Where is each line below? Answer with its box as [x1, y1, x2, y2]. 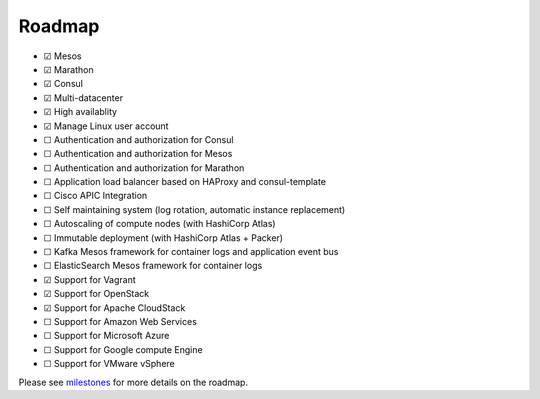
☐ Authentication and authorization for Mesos [43, 148, 233, 160]
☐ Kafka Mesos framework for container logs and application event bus [43, 246, 339, 258]
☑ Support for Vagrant [43, 273, 137, 285]
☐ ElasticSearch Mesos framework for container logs [43, 260, 263, 272]
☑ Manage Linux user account [43, 120, 169, 132]
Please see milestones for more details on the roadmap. [18, 376, 249, 388]
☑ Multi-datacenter [43, 91, 124, 104]
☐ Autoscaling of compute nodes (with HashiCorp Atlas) [43, 218, 276, 230]
